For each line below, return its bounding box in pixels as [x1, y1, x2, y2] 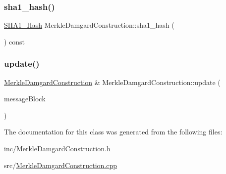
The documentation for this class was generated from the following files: [4, 127, 223, 137]
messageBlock [4, 93, 46, 104]
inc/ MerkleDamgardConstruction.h [4, 143, 111, 153]
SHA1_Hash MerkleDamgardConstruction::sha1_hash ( [4, 20, 174, 30]
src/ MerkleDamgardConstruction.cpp [4, 160, 117, 170]
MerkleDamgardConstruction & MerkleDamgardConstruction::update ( [4, 77, 221, 87]
